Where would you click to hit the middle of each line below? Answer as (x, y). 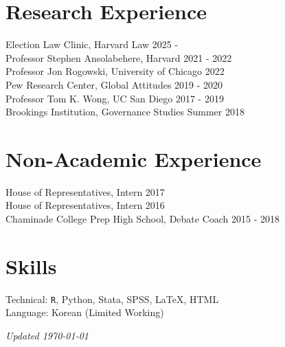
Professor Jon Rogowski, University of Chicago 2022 (115, 71)
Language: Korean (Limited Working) (85, 312)
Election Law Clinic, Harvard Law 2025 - (92, 44)
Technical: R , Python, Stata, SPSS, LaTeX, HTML (112, 299)
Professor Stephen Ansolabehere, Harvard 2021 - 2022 (119, 57)
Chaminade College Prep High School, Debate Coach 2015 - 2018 (143, 219)
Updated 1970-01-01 (47, 335)
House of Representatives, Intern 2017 (85, 191)
